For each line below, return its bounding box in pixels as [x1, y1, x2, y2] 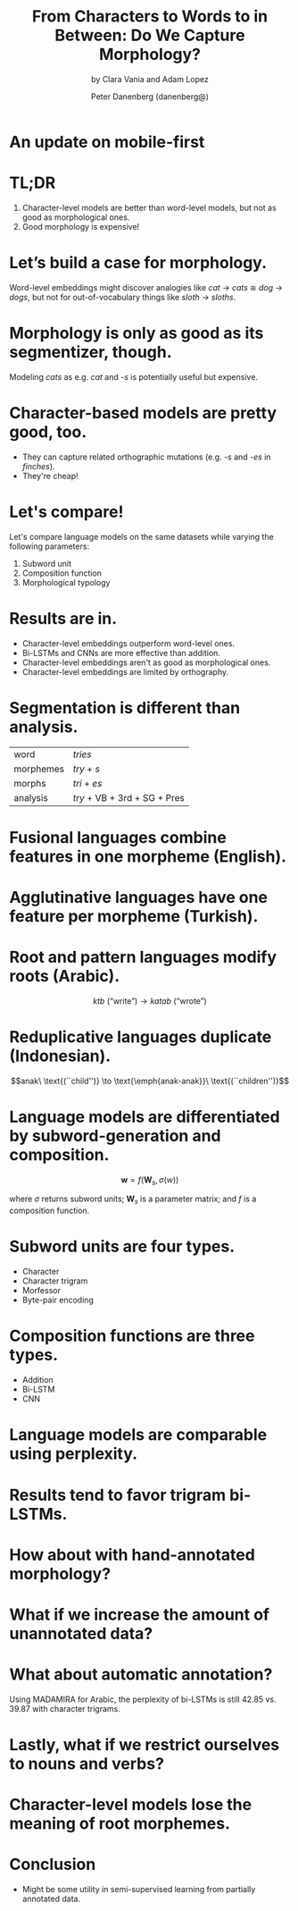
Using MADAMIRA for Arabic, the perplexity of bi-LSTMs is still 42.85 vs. [9, 1694, 277, 1705]
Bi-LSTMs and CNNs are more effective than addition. [21, 647, 221, 658]
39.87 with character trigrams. [9, 1703, 120, 1713]
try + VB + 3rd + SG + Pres [72, 791, 186, 804]
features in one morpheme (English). [9, 846, 287, 866]
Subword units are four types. [9, 1236, 235, 1257]
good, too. [9, 422, 87, 442]
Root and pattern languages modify [9, 947, 277, 967]
